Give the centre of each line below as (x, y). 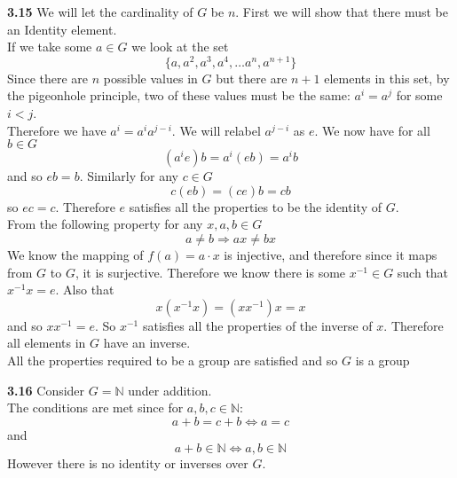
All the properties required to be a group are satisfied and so (173, 360)
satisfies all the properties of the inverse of (257, 325)
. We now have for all (372, 130)
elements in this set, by (387, 78)
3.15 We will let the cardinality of (100, 12)
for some (419, 95)
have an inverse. (147, 343)
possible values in (150, 78)
